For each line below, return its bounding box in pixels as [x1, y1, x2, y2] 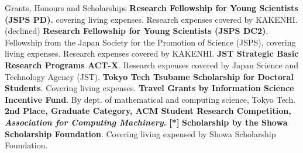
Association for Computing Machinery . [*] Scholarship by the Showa [5, 116, 288, 128]
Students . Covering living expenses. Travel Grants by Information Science [5, 82, 294, 94]
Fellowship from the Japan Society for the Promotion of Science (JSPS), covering [5, 36, 296, 48]
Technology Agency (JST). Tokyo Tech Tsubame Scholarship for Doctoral [5, 70, 294, 82]
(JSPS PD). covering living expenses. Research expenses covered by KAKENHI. [5, 13, 298, 25]
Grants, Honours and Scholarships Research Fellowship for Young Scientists [5, 2, 298, 13]
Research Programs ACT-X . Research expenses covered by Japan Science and [5, 58, 298, 71]
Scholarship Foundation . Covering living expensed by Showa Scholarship [5, 127, 276, 140]
